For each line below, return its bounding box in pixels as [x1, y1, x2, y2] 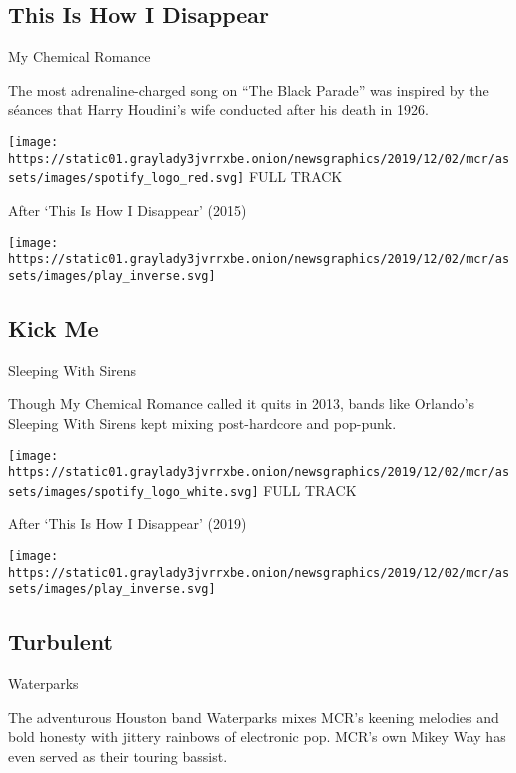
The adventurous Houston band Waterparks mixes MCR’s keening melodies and [8, 706, 499, 727]
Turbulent [8, 626, 113, 657]
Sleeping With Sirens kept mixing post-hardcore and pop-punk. [8, 412, 397, 433]
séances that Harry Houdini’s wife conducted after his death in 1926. [8, 99, 429, 120]
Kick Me [8, 312, 99, 343]
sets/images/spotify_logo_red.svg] [8, 171, 245, 186]
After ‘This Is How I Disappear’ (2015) [8, 199, 247, 220]
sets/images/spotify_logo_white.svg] [8, 484, 259, 499]
